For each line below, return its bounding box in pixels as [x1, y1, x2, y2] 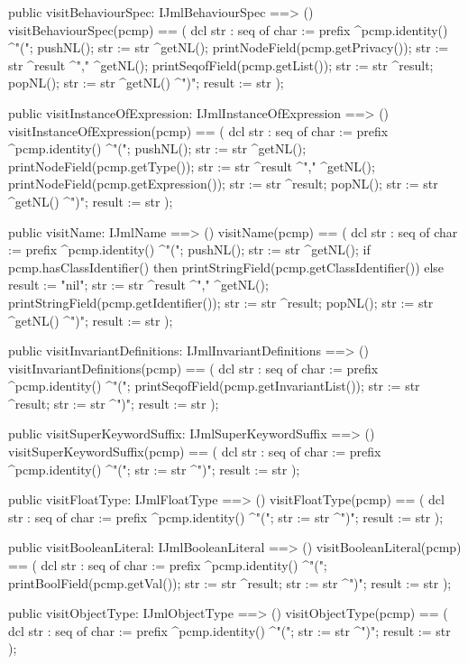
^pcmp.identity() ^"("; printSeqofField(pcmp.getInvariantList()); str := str [8, 376, 420, 395]
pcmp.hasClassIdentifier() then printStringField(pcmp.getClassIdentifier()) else [8, 257, 445, 276]
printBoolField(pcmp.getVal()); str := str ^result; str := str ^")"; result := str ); [8, 573, 452, 592]
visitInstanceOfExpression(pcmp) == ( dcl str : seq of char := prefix [8, 121, 389, 140]
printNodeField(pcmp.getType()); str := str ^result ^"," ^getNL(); [8, 156, 375, 175]
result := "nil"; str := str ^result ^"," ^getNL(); [8, 275, 269, 294]
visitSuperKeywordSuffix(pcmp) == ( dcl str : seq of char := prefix [8, 442, 381, 461]
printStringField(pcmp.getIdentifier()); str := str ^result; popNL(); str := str [8, 292, 434, 311]
